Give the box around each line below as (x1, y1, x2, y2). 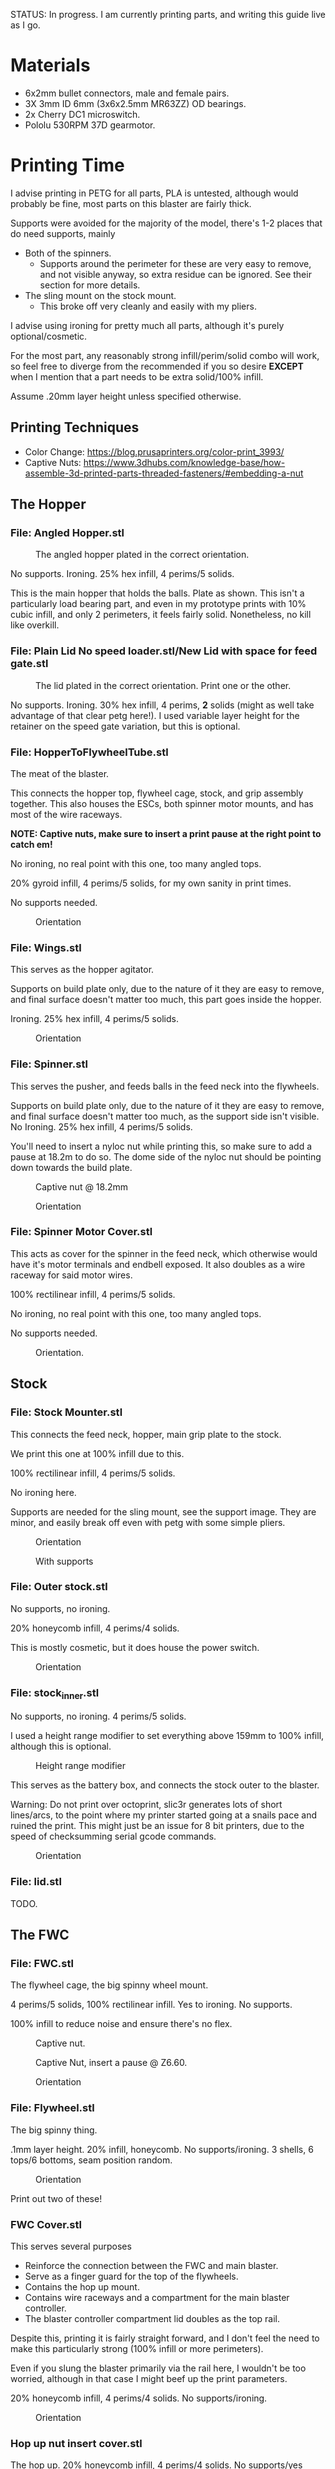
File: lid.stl (10, 1875, 62, 1889)
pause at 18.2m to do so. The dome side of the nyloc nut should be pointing (10, 1150, 322, 1163)
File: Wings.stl (10, 940, 82, 954)
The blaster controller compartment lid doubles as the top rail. (24, 2312, 281, 2324)
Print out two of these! (10, 2192, 103, 2204)
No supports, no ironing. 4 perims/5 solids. (10, 1710, 187, 1723)
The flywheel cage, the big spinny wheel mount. (10, 1979, 209, 1991)
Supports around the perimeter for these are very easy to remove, (39, 257, 312, 269)
